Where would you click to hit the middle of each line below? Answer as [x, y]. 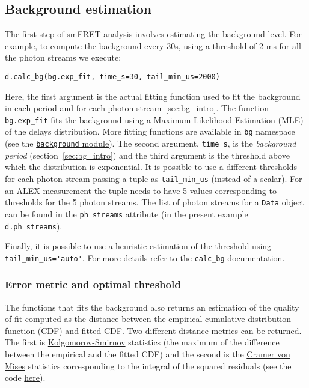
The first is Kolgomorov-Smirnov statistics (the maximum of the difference [142, 342]
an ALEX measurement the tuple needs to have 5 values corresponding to [141, 190]
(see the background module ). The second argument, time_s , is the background [151, 143]
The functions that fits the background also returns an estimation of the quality [152, 307]
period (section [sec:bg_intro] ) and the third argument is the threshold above [147, 155]
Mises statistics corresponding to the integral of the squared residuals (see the [148, 365]
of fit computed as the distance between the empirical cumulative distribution [148, 319]
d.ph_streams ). [34, 226]
